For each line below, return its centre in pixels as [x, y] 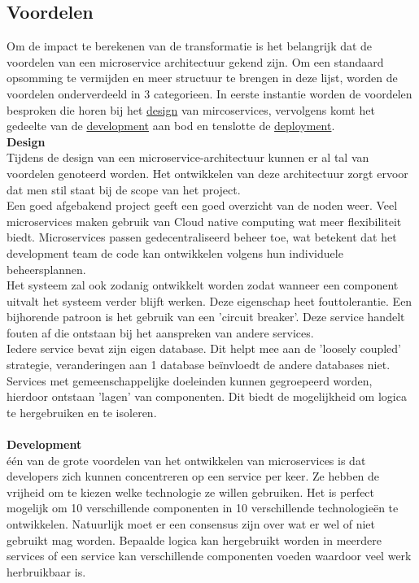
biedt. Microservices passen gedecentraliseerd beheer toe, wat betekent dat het [202, 237]
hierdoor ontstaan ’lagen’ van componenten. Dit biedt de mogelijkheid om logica [207, 396]
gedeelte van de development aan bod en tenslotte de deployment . [171, 126]
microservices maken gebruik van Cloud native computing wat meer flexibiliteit [204, 221]
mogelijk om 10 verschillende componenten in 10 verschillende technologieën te [203, 508]
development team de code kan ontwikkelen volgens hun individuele [175, 252]
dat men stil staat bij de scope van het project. [124, 189]
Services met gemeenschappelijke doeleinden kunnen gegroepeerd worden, [190, 380]
